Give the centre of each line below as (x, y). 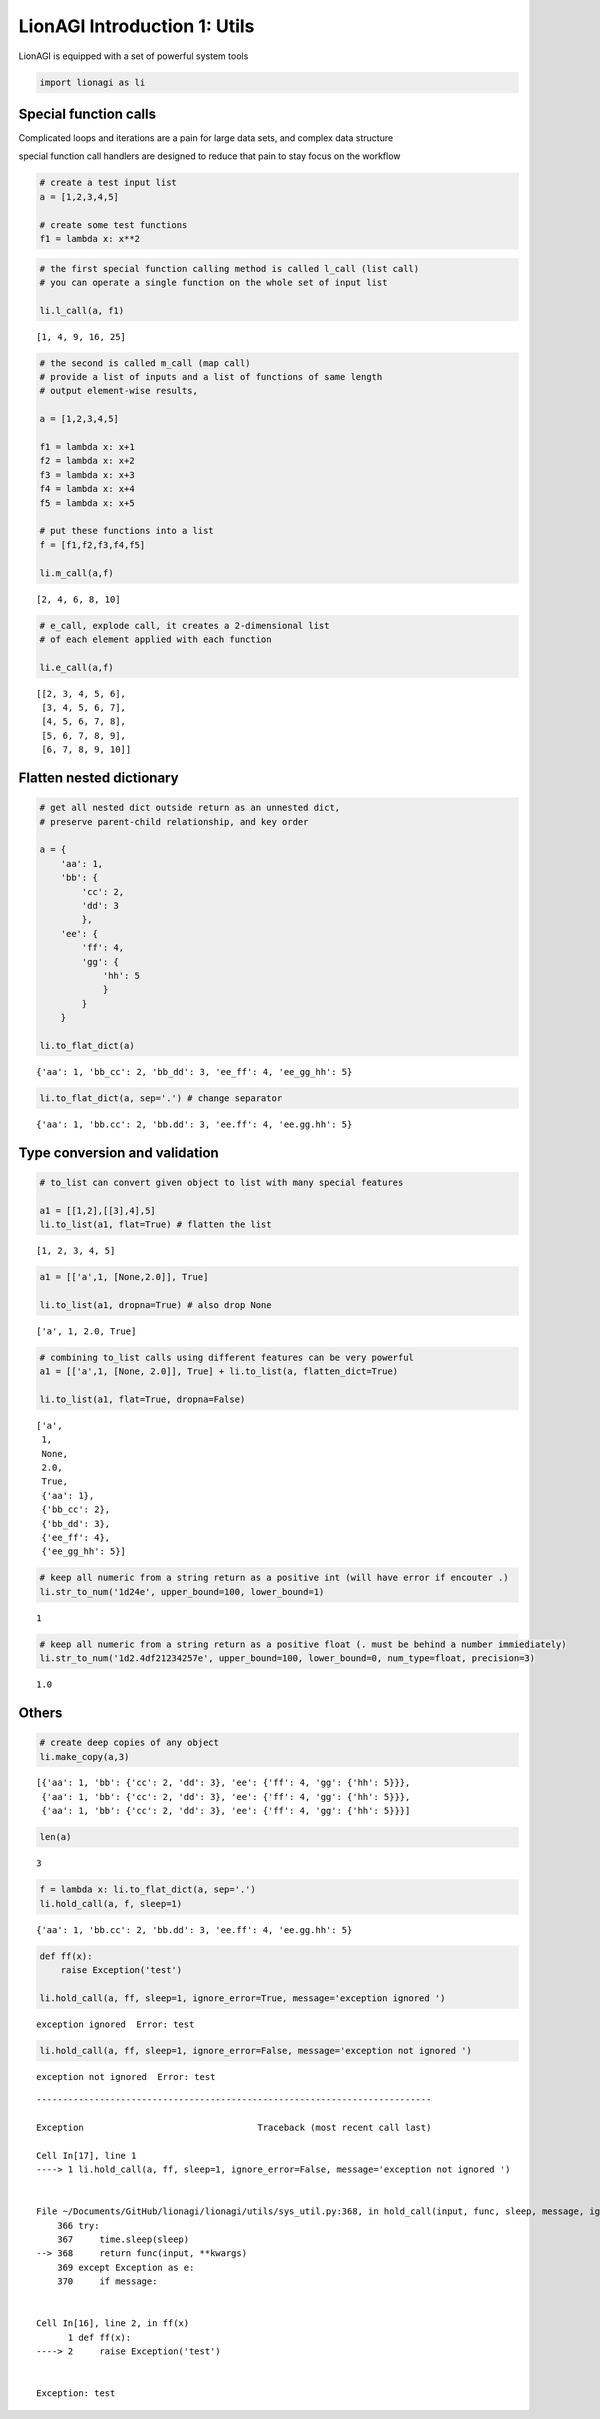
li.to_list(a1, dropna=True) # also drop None (155, 1304)
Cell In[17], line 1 (86, 2155)
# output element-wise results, (119, 391)
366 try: (78, 2225)
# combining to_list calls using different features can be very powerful (227, 1357)
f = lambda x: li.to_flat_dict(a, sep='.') (148, 1889)
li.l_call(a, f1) (82, 310)
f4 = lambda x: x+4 (87, 489)
